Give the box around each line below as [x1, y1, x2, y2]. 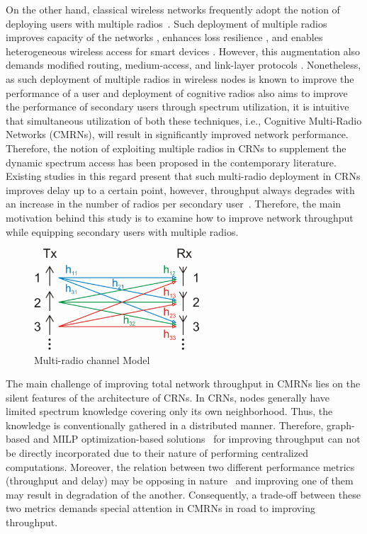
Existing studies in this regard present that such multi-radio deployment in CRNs [6, 169, 361, 183]
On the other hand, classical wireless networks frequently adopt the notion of [6, 2, 340, 16]
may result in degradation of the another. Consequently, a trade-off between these [6, 487, 361, 501]
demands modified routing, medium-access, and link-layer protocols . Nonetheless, [6, 57, 361, 72]
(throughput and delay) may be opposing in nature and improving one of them [6, 473, 354, 488]
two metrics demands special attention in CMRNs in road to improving [6, 501, 315, 516]
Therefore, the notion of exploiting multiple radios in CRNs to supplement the [6, 140, 346, 155]
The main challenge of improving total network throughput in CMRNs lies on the [6, 376, 361, 391]
